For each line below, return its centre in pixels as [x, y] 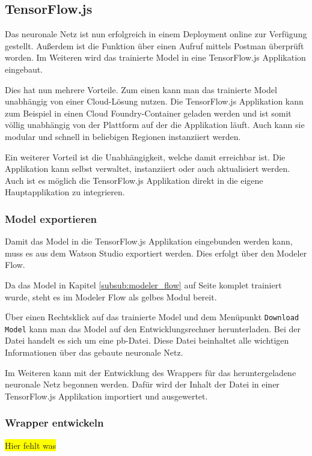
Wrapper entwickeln [54, 423]
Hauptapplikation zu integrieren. [65, 192]
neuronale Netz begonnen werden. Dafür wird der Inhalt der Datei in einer [142, 384]
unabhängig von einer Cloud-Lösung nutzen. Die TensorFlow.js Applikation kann [154, 101]
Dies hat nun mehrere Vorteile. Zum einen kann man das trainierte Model [141, 89]
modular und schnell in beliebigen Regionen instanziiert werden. [123, 136]
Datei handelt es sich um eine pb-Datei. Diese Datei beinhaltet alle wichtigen [147, 340]
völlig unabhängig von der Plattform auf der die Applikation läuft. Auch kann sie [155, 125]
